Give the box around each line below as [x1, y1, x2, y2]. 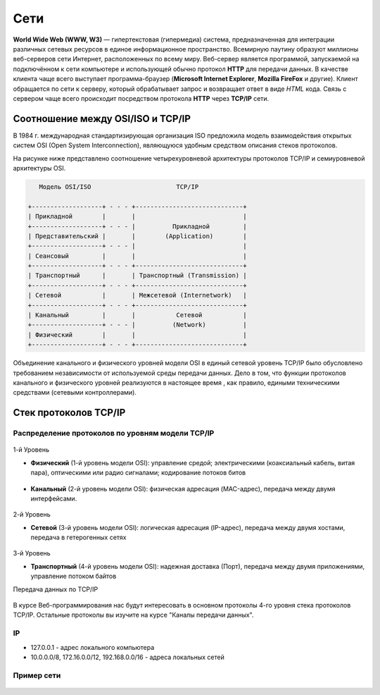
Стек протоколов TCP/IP [13, 407, 126, 419]
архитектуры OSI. [13, 164, 66, 172]
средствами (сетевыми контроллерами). [13, 388, 137, 397]
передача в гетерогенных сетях [30, 533, 127, 542]
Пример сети [13, 670, 61, 680]
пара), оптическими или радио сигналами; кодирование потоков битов [30, 469, 246, 477]
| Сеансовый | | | [27, 252, 247, 260]
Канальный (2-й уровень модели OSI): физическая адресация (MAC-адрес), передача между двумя [30, 484, 336, 493]
